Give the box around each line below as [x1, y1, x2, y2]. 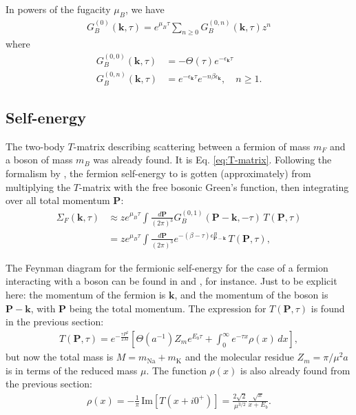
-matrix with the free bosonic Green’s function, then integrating [79, 179, 349, 194]
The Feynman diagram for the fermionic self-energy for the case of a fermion [6, 260, 328, 274]
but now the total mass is [6, 350, 114, 364]
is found [311, 301, 345, 315]
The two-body [6, 139, 65, 153]
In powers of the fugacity [6, 2, 111, 16]
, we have [125, 2, 165, 16]
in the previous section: [6, 314, 104, 329]
